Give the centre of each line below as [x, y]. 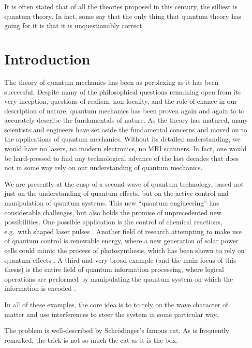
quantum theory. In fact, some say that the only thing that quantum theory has [123, 16]
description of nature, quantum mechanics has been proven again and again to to [125, 110]
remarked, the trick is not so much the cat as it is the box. [91, 340]
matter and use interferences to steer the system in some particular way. [111, 314]
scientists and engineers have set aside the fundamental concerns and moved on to [126, 129]
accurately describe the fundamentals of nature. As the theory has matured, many [126, 120]
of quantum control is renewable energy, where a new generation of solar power [121, 241]
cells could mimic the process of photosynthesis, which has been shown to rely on [125, 250]
